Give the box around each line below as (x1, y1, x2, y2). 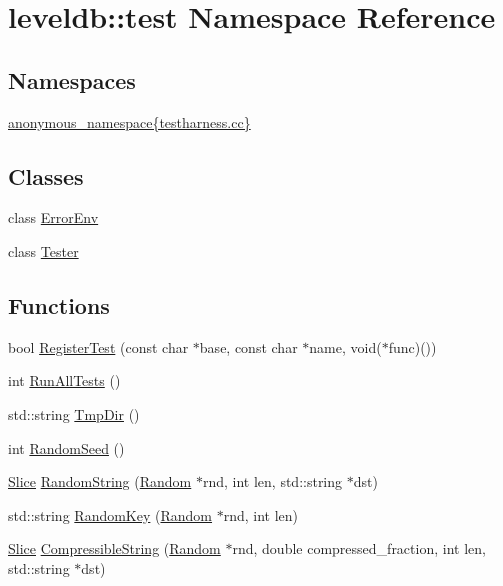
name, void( (309, 336, 382, 357)
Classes (8, 160, 84, 191)
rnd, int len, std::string (202, 471, 343, 492)
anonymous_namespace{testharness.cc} (8, 111, 251, 132)
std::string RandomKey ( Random (8, 504, 213, 525)
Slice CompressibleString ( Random (8, 538, 221, 559)
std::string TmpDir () (8, 403, 140, 424)
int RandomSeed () (8, 437, 125, 458)
